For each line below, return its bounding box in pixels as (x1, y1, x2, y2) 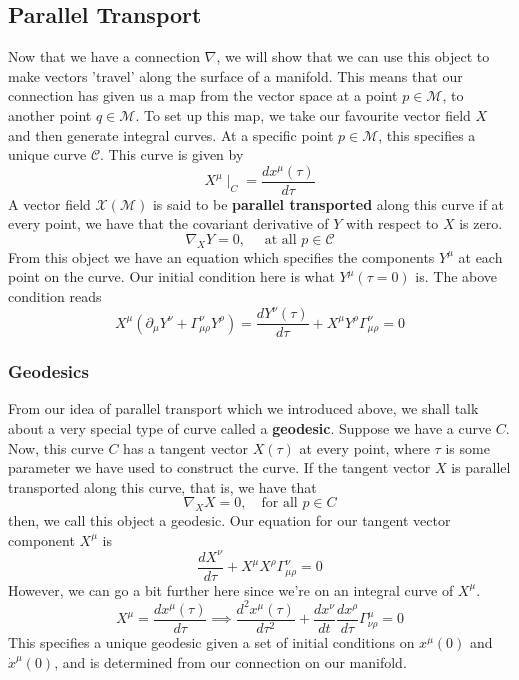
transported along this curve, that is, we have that (8, 476, 317, 497)
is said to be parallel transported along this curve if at (152, 193, 505, 214)
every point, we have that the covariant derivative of (8, 213, 329, 234)
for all (261, 496, 298, 511)
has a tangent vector (123, 437, 249, 458)
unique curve (8, 144, 87, 165)
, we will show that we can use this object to (216, 46, 490, 67)
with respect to (346, 213, 439, 234)
